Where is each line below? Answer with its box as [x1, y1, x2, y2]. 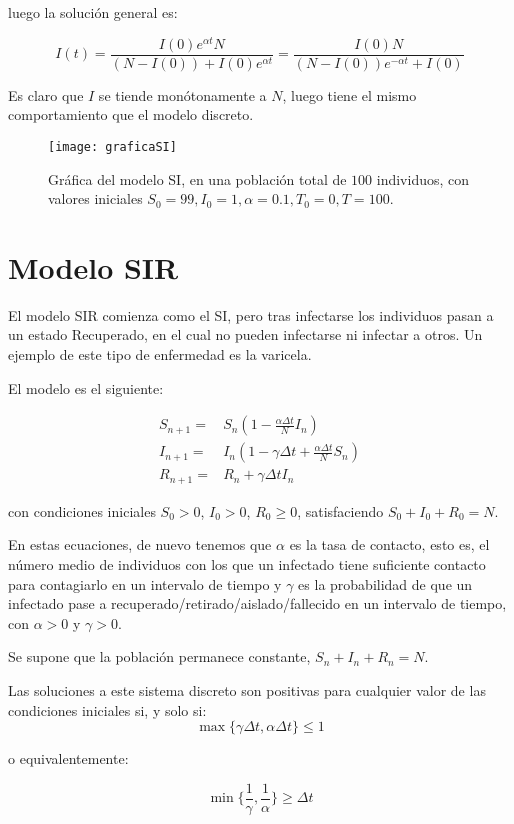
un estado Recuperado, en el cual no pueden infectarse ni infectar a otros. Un [8, 324, 483, 345]
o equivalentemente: [8, 748, 129, 769]
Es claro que [8, 84, 84, 105]
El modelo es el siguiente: [8, 377, 164, 398]
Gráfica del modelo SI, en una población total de [48, 168, 347, 189]
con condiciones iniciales [8, 500, 156, 521]
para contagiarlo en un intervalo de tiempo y [8, 573, 282, 594]
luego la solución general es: [8, 2, 178, 22]
